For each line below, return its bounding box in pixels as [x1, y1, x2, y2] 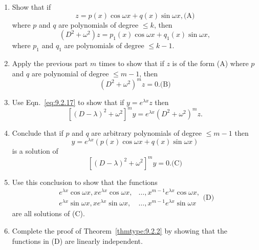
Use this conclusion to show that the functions [12, 176, 158, 187]
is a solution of [12, 145, 58, 156]
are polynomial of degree [31, 68, 109, 78]
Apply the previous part [12, 57, 88, 68]
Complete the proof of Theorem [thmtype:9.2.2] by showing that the [12, 225, 227, 236]
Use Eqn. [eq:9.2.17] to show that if [12, 96, 124, 107]
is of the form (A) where [172, 57, 249, 68]
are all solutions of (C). [12, 208, 85, 219]
